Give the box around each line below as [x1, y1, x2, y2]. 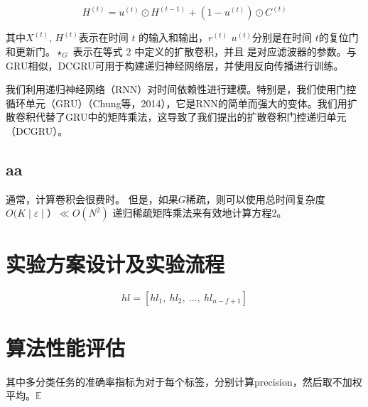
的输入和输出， [139, 30, 209, 45]
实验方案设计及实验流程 [6, 249, 225, 278]
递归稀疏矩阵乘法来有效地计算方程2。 [112, 205, 287, 220]
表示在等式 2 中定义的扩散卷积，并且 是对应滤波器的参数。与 [72, 44, 357, 59]
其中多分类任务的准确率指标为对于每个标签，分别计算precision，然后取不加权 [6, 374, 362, 389]
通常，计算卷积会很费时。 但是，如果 [6, 191, 178, 206]
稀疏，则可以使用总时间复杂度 [185, 191, 325, 206]
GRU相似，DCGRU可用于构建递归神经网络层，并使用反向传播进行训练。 [6, 58, 344, 72]
